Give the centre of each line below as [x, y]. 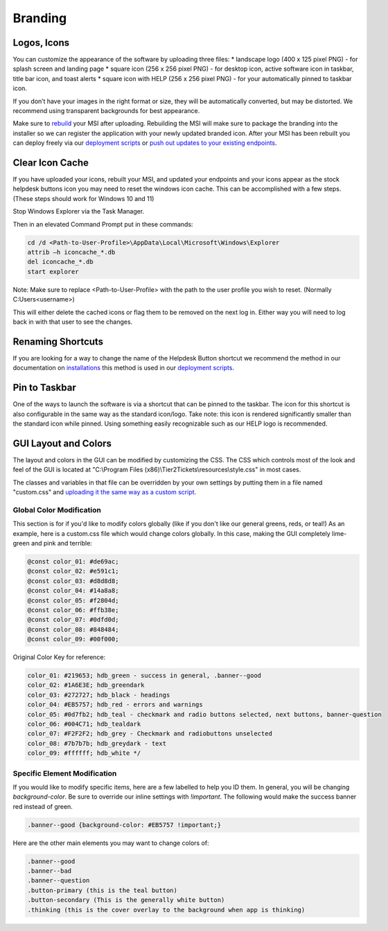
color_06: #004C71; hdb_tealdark [84, 724]
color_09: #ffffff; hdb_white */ [84, 753]
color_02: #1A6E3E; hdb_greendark [86, 685]
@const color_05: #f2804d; [73, 600]
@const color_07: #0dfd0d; [73, 620]
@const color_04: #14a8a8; [73, 591]
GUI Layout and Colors [62, 443]
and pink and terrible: [62, 543]
